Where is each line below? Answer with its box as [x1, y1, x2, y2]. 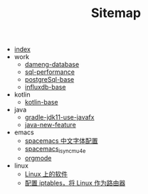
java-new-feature [24, 121, 76, 129]
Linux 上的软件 [24, 169, 68, 178]
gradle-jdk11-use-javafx [24, 113, 95, 122]
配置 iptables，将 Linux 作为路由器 [24, 178, 126, 187]
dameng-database [24, 60, 80, 69]
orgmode [24, 153, 52, 162]
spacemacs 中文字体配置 [24, 136, 98, 145]
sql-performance [24, 68, 75, 76]
